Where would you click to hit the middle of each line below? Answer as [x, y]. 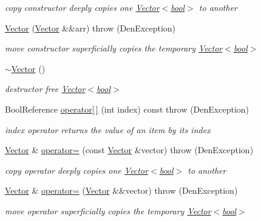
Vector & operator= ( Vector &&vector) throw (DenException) [121, 190]
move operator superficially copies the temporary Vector [108, 210]
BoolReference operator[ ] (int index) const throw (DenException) [127, 109]
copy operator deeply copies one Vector [77, 170]
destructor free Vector [45, 89]
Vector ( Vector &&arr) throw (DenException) [90, 28]
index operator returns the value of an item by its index [108, 129]
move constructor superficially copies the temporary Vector [114, 48]
